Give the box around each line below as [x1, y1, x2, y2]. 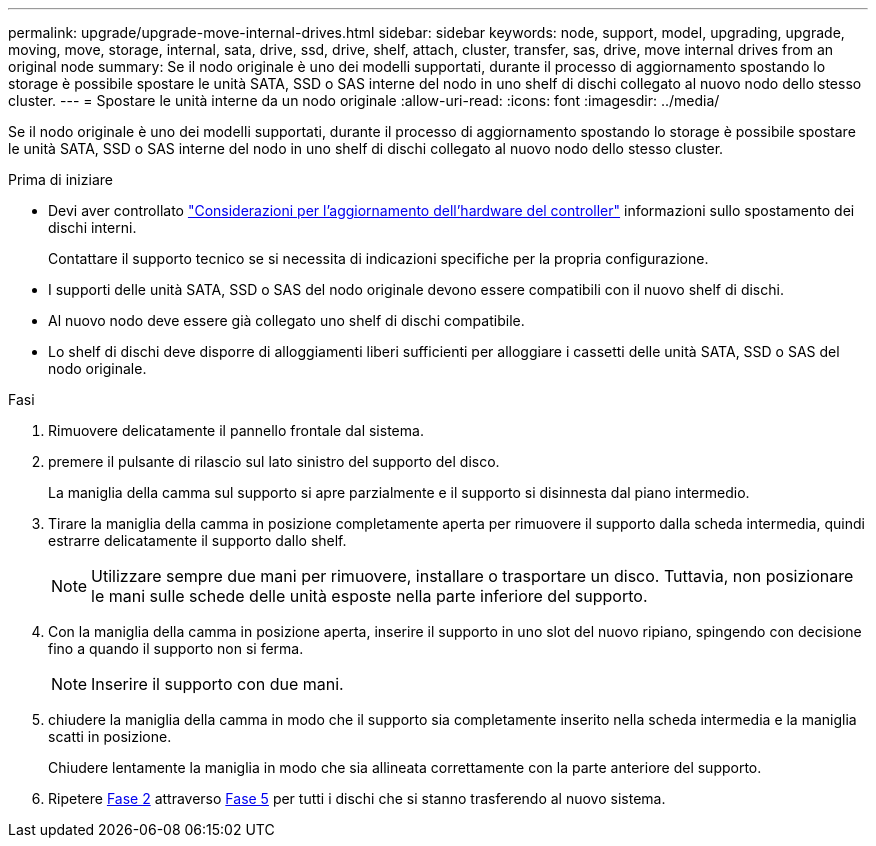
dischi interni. [48, 219, 137, 236]
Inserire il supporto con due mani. [91, 674, 344, 694]
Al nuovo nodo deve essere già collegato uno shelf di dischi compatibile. [48, 312, 525, 329]
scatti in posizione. [48, 728, 172, 745]
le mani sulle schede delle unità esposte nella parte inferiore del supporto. [91, 586, 648, 606]
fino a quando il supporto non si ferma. [48, 640, 304, 657]
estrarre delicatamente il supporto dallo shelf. [48, 532, 347, 549]
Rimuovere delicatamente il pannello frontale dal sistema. [48, 422, 424, 439]
